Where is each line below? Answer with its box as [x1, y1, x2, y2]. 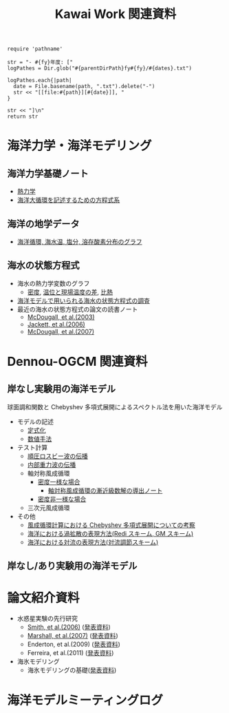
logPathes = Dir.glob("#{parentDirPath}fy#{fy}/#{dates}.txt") [7, 65, 193, 72]
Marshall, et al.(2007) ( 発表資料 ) [27, 632, 118, 640]
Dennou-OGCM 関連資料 [7, 354, 148, 369]
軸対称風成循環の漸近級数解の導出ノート [47, 486, 163, 495]
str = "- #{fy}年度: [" [7, 59, 74, 66]
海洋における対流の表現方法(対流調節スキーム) [27, 538, 159, 546]
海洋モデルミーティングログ [7, 693, 164, 708]
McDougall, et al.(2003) [27, 313, 95, 321]
